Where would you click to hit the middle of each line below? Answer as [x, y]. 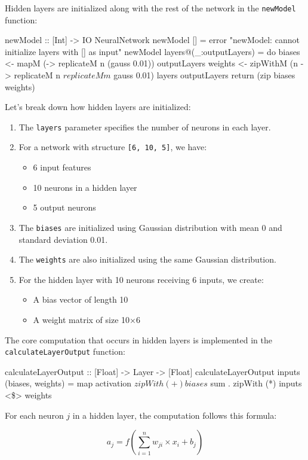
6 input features [62, 167]
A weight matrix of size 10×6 [87, 319]
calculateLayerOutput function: [65, 351]
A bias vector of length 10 [81, 299]
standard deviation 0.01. [63, 239]
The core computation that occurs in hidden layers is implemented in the [138, 339]
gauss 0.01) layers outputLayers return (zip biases [204, 75]
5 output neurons [64, 207]
